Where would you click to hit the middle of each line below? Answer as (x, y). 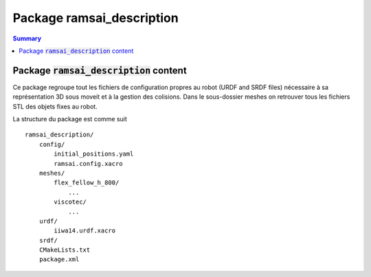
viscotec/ (70, 202)
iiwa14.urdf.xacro (85, 231)
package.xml (59, 260)
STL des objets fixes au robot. (55, 106)
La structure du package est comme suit (70, 119)
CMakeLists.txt (65, 250)
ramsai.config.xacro (88, 164)
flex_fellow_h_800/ (87, 183)
